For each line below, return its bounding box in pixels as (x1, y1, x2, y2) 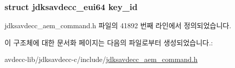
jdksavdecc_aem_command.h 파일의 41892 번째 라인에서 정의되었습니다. (5, 20, 231, 31)
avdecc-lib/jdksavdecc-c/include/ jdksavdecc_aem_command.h (5, 54, 198, 64)
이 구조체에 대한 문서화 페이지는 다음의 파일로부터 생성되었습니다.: (5, 37, 213, 47)
